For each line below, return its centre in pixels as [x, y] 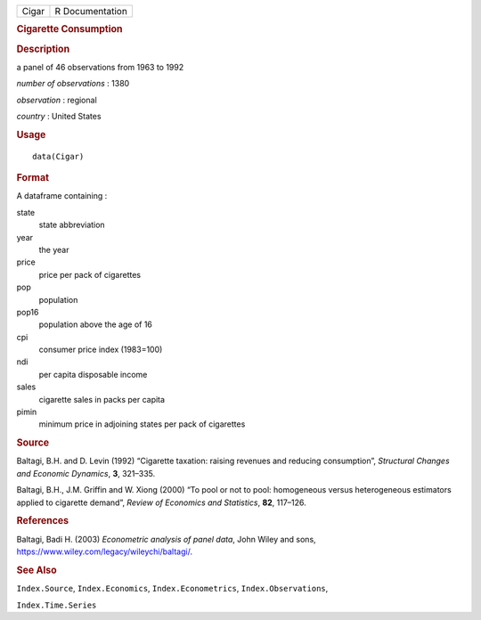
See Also [37, 570]
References [43, 521]
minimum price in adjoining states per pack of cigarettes [142, 424]
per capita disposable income [93, 374]
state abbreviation [72, 225]
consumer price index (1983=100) [101, 350]
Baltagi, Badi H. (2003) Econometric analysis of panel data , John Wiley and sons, [166, 539]
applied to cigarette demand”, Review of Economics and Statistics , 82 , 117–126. [161, 502]
